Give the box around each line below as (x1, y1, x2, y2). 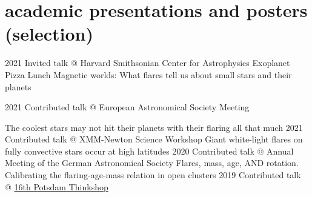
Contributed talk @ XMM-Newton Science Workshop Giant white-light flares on (5, 133, 303, 145)
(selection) (5, 21, 93, 46)
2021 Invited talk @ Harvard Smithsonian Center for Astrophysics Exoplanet (5, 56, 290, 69)
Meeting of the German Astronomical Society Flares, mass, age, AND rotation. (5, 156, 299, 169)
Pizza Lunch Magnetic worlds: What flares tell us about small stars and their (5, 68, 292, 81)
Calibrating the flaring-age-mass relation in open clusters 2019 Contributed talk (5, 169, 301, 181)
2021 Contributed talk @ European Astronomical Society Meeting (5, 101, 250, 113)
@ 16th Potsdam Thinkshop (5, 180, 108, 193)
